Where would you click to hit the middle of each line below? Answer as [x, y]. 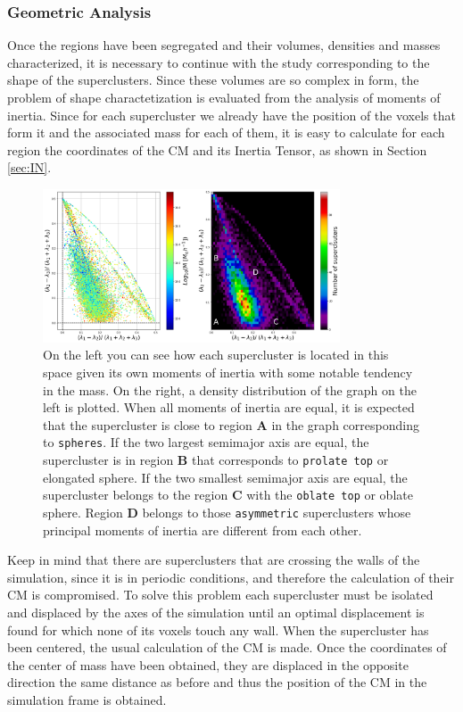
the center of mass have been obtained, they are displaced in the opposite [208, 664]
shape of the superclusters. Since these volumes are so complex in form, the [213, 80]
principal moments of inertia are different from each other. [203, 530]
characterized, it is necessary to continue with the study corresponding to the [219, 62]
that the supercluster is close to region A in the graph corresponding [231, 424]
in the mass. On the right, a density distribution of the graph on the [230, 389]
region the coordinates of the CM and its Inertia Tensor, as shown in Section [217, 149]
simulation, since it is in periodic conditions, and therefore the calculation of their [231, 577]
